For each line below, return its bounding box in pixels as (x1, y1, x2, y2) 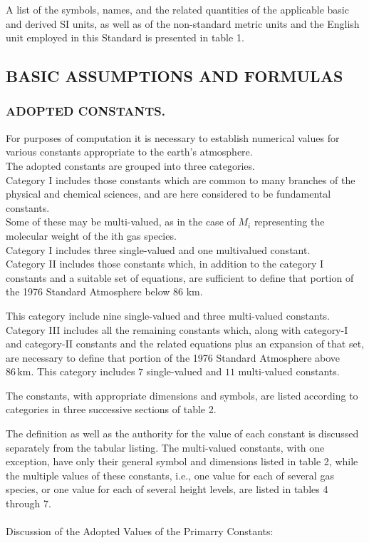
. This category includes (31, 364, 135, 379)
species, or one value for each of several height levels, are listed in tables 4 (6, 482, 328, 497)
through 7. (6, 496, 51, 511)
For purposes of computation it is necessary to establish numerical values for (6, 130, 340, 145)
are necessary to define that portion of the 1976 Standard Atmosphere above (6, 350, 341, 365)
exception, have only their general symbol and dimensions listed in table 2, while (6, 454, 358, 469)
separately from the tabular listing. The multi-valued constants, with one (6, 440, 325, 455)
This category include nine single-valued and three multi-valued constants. (6, 308, 330, 323)
